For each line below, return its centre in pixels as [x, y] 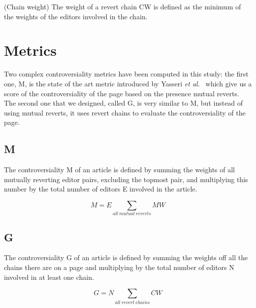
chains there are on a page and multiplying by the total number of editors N [119, 267]
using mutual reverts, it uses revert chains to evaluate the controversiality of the [125, 112]
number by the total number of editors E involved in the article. [101, 189]
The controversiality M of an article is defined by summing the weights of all [120, 170]
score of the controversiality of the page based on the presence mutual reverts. [122, 93]
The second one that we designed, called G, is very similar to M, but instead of [124, 103]
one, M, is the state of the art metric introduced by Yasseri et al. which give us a [128, 83]
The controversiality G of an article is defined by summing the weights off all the [126, 257]
